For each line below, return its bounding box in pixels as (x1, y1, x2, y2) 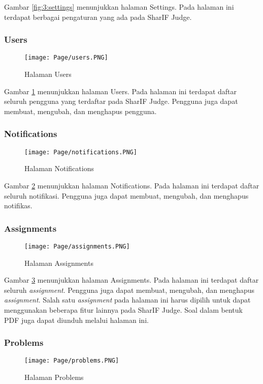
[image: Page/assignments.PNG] (24, 242, 130, 250)
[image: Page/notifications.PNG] (24, 148, 137, 156)
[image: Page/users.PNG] (24, 54, 108, 62)
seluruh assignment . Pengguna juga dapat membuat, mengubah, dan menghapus (4, 284, 255, 295)
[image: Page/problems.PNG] (24, 357, 119, 365)
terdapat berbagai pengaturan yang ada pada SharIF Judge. (4, 11, 192, 22)
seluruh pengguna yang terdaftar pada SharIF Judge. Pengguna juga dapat (4, 96, 238, 106)
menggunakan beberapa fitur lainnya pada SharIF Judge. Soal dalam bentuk (4, 304, 243, 315)
